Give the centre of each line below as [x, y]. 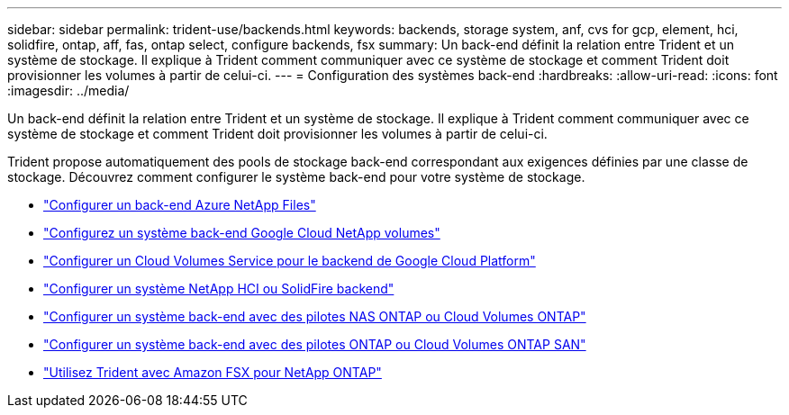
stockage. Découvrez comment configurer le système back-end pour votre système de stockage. [296, 177]
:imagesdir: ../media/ [68, 90]
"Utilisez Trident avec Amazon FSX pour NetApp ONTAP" [213, 372]
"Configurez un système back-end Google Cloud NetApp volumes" [242, 233]
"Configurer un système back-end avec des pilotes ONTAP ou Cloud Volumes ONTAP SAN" [315, 344]
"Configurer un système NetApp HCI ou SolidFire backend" [219, 289]
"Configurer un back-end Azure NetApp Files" [180, 205]
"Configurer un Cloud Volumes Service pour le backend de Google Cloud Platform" [290, 261]
